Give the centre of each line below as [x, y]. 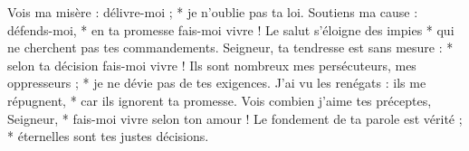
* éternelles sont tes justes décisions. [108, 136]
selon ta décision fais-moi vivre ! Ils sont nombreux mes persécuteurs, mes [212, 65]
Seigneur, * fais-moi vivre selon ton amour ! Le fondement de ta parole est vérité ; [235, 118]
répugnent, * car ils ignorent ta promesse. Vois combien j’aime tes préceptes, [220, 100]
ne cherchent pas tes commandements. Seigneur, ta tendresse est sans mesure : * [230, 47]
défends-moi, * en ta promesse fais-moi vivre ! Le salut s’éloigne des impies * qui [231, 29]
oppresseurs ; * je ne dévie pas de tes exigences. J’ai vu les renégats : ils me [217, 83]
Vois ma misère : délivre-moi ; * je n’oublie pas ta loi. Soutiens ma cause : [213, 12]
